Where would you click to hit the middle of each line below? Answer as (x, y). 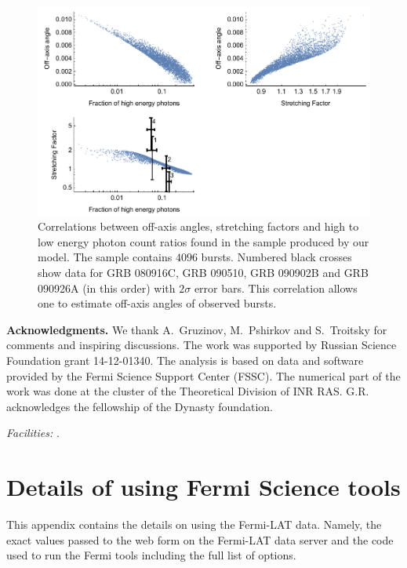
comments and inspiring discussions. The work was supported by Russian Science (202, 345)
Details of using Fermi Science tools (203, 487)
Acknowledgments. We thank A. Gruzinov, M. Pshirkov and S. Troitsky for (197, 329)
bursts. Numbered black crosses (276, 257)
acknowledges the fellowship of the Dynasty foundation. (140, 406)
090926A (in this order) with (107, 288)
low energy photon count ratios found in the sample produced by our (203, 241)
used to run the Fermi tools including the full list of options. (151, 555)
